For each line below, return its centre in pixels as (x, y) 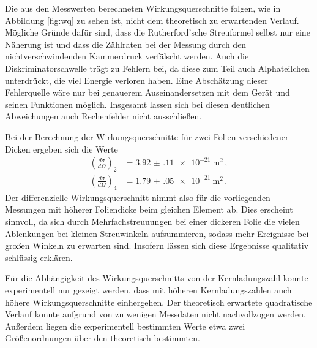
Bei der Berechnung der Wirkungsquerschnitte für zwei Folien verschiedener (147, 136)
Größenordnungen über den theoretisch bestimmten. (103, 338)
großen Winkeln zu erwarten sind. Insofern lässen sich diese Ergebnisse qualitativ (157, 245)
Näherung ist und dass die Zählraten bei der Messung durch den (126, 44)
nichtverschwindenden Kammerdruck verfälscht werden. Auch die (127, 56)
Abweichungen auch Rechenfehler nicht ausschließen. (103, 116)
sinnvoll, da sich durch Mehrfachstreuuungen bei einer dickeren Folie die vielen (152, 221)
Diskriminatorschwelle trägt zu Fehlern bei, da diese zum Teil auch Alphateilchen (157, 68)
